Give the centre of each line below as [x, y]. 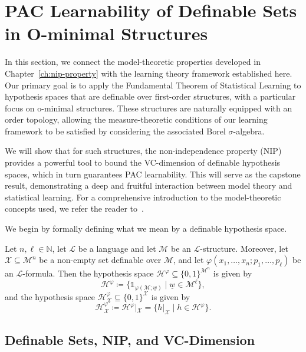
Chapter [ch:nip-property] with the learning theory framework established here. [149, 73]
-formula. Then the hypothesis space [88, 273]
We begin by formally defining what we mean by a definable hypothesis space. [146, 228]
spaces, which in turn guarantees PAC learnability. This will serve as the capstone [153, 174]
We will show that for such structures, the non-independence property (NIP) [143, 151]
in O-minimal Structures [106, 33]
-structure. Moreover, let [244, 248]
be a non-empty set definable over [100, 260]
